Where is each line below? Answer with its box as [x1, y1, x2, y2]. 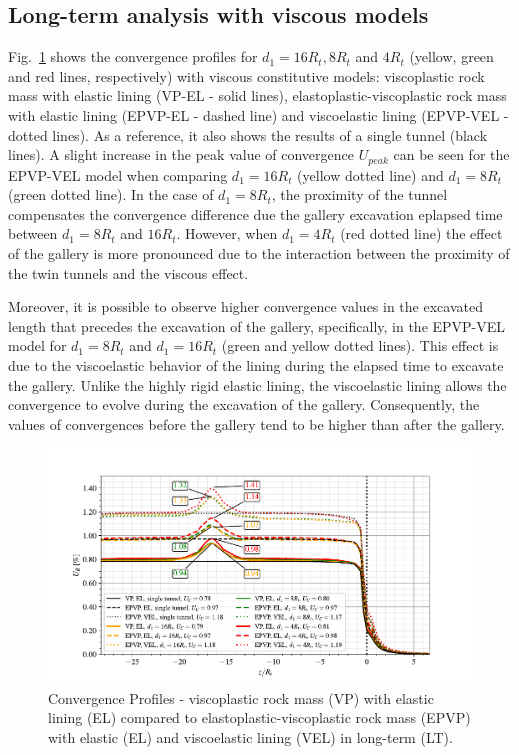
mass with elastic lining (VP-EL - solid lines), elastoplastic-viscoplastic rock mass [8, 85, 507, 106]
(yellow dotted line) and [297, 164, 444, 185]
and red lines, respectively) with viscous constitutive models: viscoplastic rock [8, 65, 485, 86]
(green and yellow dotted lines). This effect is [221, 335, 499, 356]
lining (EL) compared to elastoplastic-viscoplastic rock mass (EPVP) [48, 707, 471, 728]
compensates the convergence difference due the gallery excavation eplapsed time [8, 203, 503, 224]
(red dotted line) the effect [340, 223, 503, 244]
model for [8, 335, 67, 356]
